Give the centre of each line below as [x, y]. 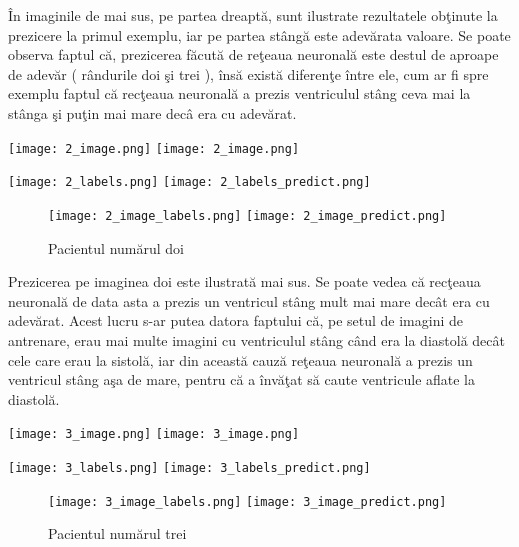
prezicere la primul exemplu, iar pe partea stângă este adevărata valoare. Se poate [259, 34]
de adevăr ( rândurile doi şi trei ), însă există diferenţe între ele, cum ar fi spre [248, 73]
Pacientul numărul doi [116, 247]
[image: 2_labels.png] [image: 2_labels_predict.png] [189, 182]
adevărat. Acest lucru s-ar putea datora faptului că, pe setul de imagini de [235, 320]
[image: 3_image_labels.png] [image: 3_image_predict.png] [247, 501]
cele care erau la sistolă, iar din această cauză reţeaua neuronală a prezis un [240, 359]
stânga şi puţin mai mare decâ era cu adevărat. [152, 112]
